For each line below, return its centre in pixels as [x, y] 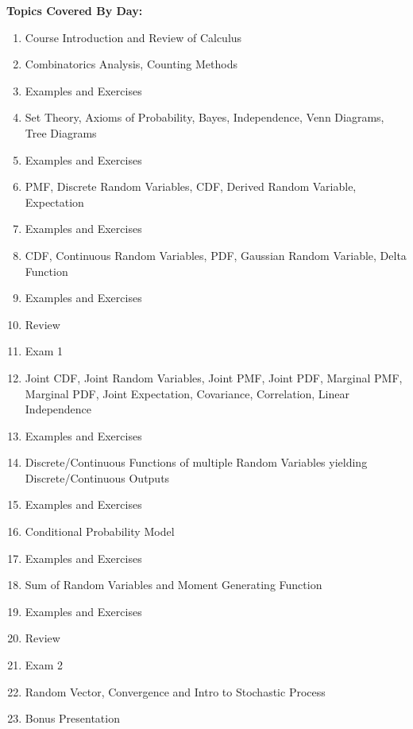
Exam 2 [44, 665]
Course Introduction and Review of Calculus [133, 37]
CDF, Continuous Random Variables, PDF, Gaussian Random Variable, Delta [216, 255]
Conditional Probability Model [100, 531]
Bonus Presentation [72, 718]
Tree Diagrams [61, 132]
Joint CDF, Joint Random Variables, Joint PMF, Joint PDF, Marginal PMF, [214, 377]
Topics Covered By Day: [75, 10]
